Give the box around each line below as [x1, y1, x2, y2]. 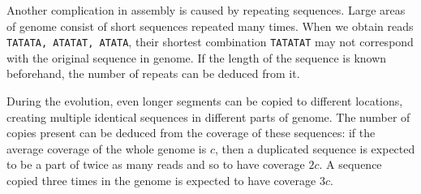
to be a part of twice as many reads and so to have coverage [6, 156, 305, 173]
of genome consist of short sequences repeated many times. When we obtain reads [6, 17, 414, 34]
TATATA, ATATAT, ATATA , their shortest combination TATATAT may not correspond [6, 33, 414, 50]
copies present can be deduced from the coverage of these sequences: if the [6, 124, 376, 141]
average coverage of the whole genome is [6, 140, 207, 157]
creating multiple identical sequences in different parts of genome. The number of [6, 108, 410, 125]
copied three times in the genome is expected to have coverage [6, 172, 316, 188]
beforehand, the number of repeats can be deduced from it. [6, 65, 300, 82]
